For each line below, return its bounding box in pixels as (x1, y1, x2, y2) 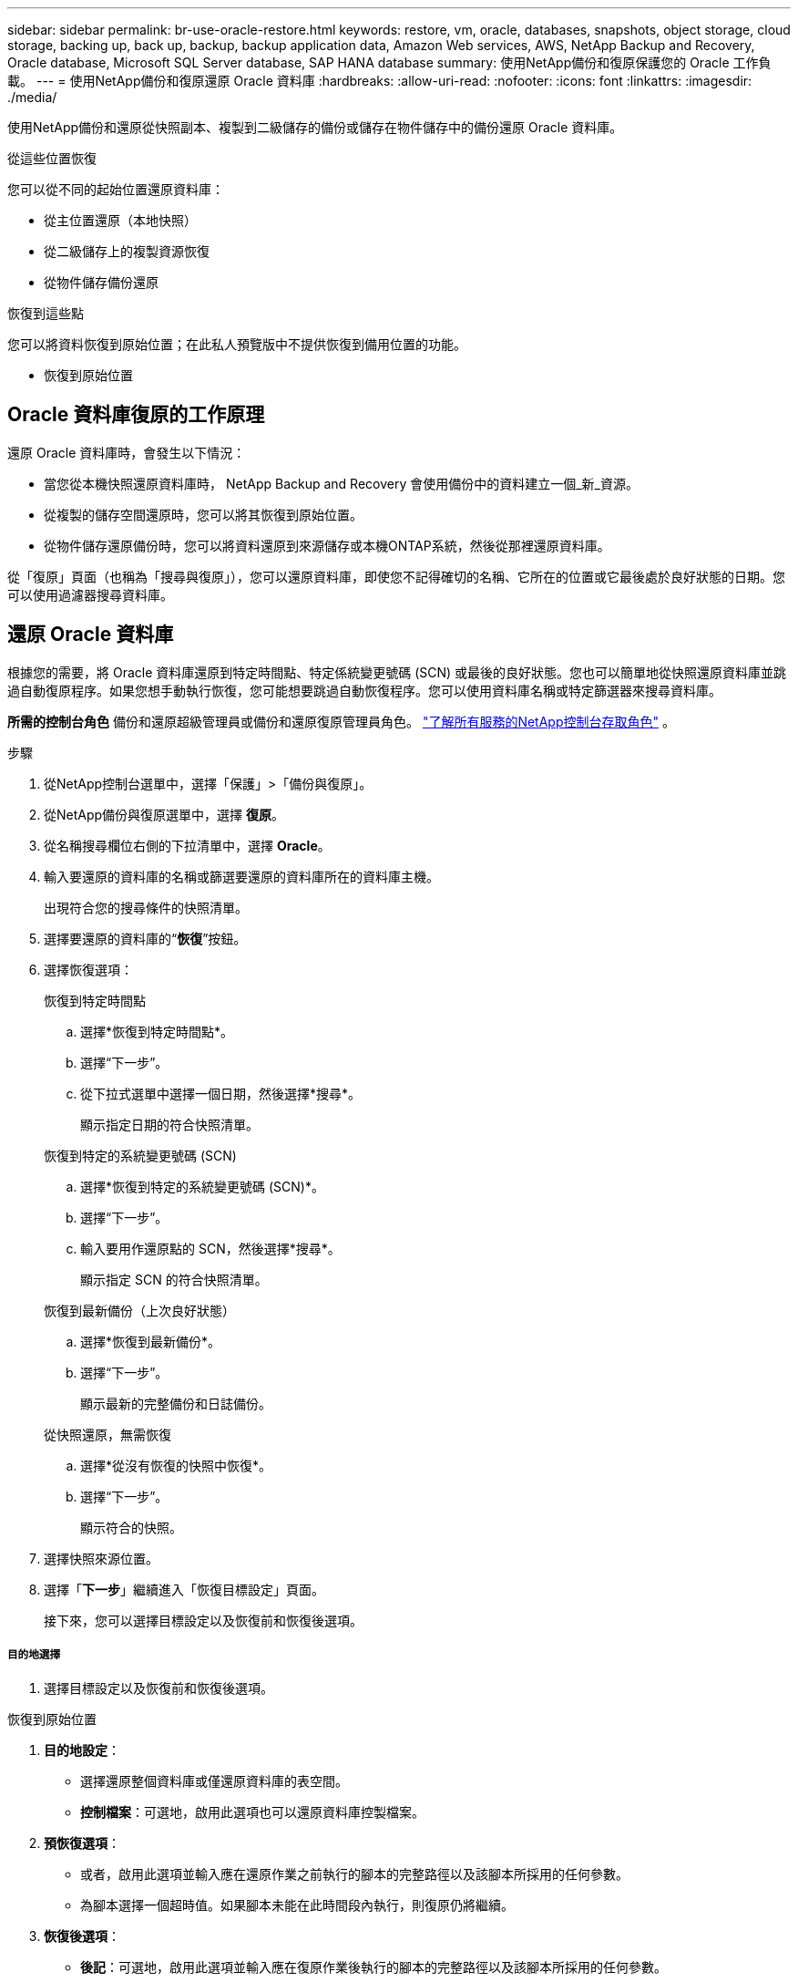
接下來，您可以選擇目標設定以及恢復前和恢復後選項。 (44, 1612, 363, 1628)
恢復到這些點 (7, 305, 84, 321)
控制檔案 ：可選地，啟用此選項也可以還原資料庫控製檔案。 (80, 1804, 425, 1821)
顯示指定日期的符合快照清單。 (80, 1116, 259, 1132)
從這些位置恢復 (7, 150, 97, 166)
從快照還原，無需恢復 (44, 1426, 171, 1442)
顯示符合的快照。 (80, 1519, 182, 1535)
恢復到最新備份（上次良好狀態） (44, 1302, 235, 1318)
